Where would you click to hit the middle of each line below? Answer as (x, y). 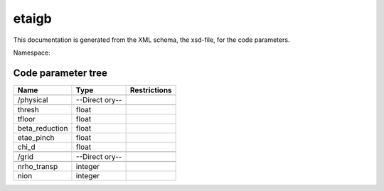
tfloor (26, 119)
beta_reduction (43, 128)
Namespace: (32, 53)
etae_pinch (36, 137)
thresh (28, 109)
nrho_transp (38, 166)
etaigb (33, 18)
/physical (33, 99)
